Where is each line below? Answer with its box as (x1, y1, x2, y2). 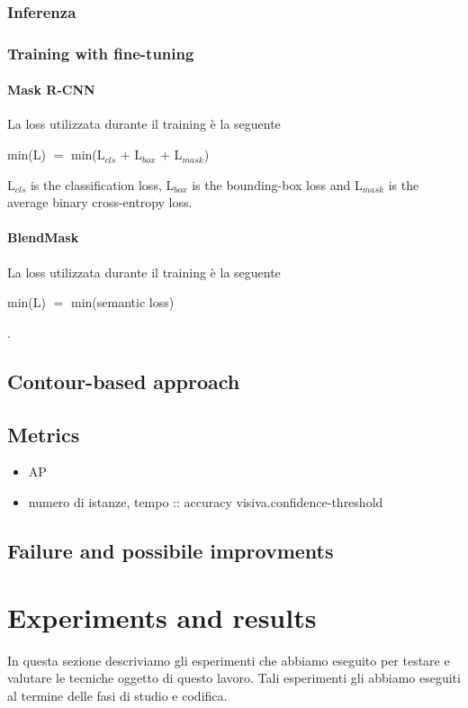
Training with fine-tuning (7, 41, 194, 64)
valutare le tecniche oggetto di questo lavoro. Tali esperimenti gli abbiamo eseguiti (7, 668, 461, 687)
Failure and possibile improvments (7, 537, 334, 564)
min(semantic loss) (70, 293, 175, 312)
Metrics (7, 420, 80, 448)
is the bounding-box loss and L (192, 175, 363, 194)
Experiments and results (7, 598, 317, 635)
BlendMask (7, 228, 79, 247)
